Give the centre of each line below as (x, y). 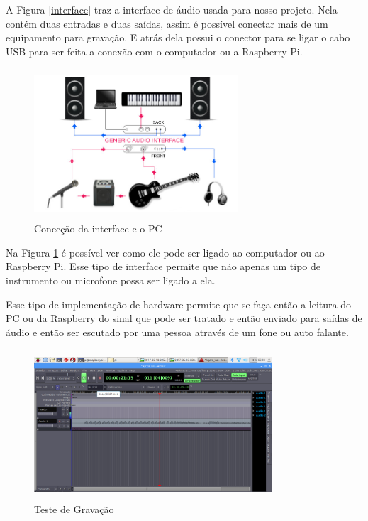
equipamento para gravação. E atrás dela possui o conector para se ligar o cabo (178, 37)
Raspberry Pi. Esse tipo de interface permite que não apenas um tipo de (163, 266)
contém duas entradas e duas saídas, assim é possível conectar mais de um (167, 23)
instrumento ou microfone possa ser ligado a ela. (111, 280)
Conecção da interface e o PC (98, 229)
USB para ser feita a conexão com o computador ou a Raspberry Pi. (154, 51)
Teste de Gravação (74, 509)
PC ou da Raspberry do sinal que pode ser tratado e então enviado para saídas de (184, 318)
